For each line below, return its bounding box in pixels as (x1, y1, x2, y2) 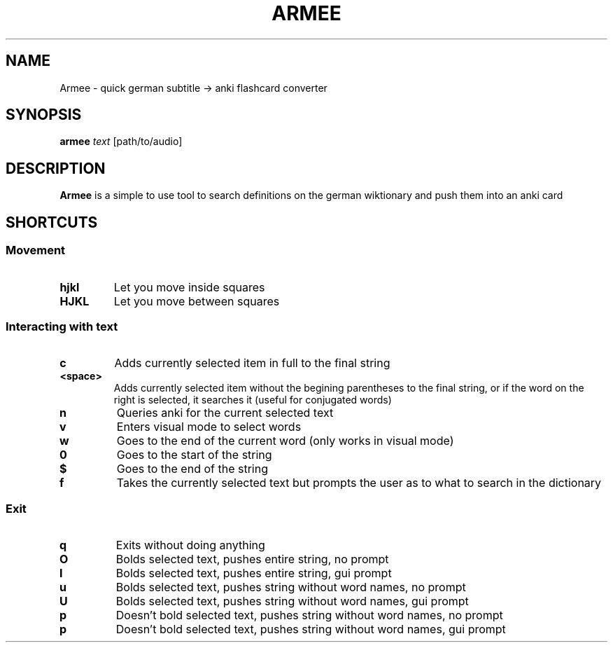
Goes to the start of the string (116, 448, 272, 462)
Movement (6, 243, 66, 258)
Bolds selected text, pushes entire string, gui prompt (115, 566, 392, 580)
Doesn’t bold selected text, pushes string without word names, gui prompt (115, 622, 506, 636)
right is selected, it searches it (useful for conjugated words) (113, 394, 392, 406)
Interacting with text (6, 319, 118, 333)
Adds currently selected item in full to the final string (114, 356, 390, 371)
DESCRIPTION (6, 159, 106, 177)
